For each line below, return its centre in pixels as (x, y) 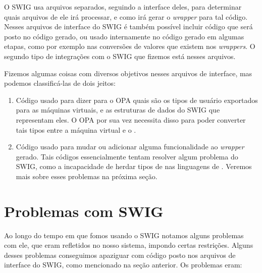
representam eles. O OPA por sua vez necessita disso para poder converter (131, 119)
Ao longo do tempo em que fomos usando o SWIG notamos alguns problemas (124, 235)
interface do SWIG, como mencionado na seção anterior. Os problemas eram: (123, 265)
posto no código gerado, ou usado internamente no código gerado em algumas (124, 36)
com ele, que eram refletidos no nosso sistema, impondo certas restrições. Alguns (129, 245)
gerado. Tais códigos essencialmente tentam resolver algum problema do (127, 156)
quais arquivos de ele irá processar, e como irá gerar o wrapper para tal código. (126, 16)
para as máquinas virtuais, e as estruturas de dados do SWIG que (118, 110)
